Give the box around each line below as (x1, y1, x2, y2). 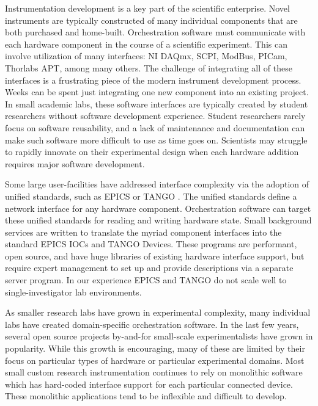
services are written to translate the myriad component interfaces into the (5, 225, 282, 238)
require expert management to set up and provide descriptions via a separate (5, 261, 294, 274)
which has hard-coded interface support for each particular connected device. (5, 377, 293, 390)
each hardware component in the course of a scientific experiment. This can (5, 37, 287, 50)
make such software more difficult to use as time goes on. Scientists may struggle (5, 133, 308, 146)
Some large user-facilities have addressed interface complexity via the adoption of (5, 178, 309, 190)
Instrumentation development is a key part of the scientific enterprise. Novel (5, 2, 290, 14)
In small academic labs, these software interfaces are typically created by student (5, 97, 308, 110)
